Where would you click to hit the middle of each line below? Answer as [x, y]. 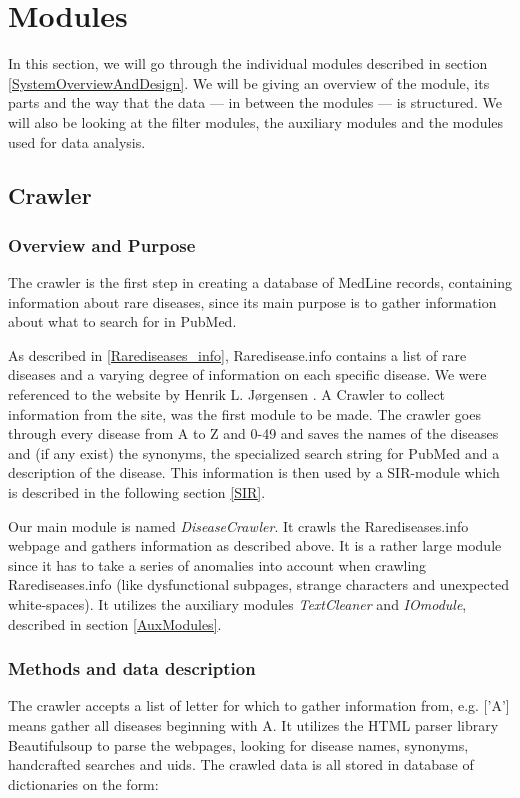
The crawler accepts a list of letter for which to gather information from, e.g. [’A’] [259, 705]
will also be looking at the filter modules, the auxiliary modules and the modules [256, 121]
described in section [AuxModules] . [115, 623]
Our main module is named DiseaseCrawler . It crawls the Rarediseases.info [238, 525]
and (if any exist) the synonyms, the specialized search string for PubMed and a [254, 452]
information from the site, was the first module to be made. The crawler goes [244, 413]
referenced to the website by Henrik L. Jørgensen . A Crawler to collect [227, 394]
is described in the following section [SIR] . [137, 492]
